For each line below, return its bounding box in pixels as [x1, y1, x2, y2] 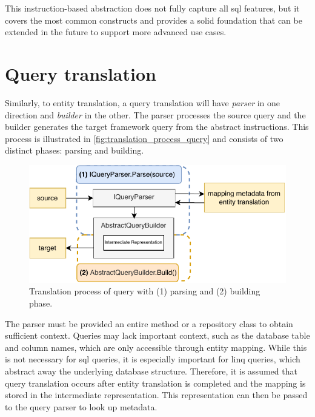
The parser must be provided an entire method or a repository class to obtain [5, 317, 293, 330]
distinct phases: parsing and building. [5, 144, 144, 157]
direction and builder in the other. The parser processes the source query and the [5, 108, 306, 121]
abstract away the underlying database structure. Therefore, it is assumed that [5, 365, 297, 378]
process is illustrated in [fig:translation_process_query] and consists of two [5, 132, 283, 144]
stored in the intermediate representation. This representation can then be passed [5, 388, 308, 401]
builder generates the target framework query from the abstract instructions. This [5, 120, 309, 133]
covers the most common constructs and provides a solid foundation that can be [5, 13, 302, 26]
